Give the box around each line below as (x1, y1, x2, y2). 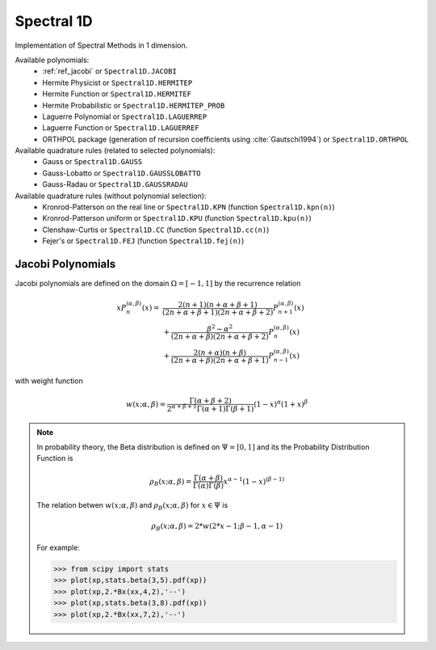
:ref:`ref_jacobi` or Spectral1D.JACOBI (42, 66, 177, 76)
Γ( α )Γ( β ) (192, 481, 224, 491)
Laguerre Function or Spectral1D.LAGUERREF (42, 123, 199, 133)
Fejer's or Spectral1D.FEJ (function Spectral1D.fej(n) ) (42, 236, 245, 246)
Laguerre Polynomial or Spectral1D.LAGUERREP (42, 112, 208, 121)
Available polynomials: (15, 55, 90, 65)
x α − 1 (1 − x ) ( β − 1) (223, 475, 285, 486)
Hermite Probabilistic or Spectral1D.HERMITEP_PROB (42, 100, 225, 110)
